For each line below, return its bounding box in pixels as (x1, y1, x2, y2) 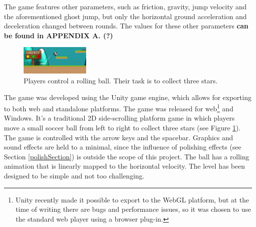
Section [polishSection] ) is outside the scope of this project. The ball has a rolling (4, 151, 249, 161)
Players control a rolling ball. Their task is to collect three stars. (24, 75, 218, 85)
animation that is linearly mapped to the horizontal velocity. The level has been (4, 161, 245, 171)
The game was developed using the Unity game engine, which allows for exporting (4, 92, 252, 102)
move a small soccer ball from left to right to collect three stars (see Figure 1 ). (4, 122, 241, 132)
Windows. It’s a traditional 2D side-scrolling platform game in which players (4, 113, 235, 123)
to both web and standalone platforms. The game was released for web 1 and (4, 102, 233, 113)
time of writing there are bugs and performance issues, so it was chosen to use (15, 204, 251, 214)
